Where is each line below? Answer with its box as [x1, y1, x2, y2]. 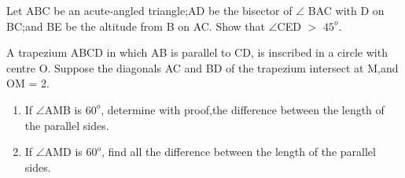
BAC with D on [307, 2, 385, 18]
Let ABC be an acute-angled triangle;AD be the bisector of [6, 2, 293, 18]
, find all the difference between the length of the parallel [101, 143, 376, 160]
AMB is [44, 101, 83, 117]
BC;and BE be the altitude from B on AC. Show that [6, 17, 266, 34]
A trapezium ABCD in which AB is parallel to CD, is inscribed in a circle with [6, 44, 388, 61]
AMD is [44, 143, 83, 160]
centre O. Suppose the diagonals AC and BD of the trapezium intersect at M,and [6, 59, 399, 76]
